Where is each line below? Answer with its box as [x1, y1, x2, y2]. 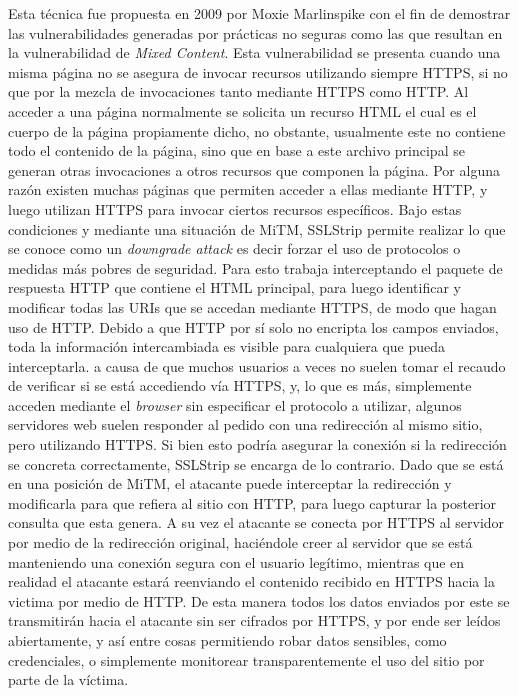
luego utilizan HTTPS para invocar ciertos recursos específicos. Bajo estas [8, 198, 462, 219]
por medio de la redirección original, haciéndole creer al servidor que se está [8, 532, 473, 553]
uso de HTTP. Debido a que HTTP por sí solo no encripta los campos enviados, [8, 316, 499, 337]
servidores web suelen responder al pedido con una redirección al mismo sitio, [8, 414, 483, 435]
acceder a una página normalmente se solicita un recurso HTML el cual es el [8, 100, 477, 121]
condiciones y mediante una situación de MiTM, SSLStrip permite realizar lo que [8, 218, 506, 239]
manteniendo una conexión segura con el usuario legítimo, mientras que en [8, 551, 465, 572]
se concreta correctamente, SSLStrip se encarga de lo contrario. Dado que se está [8, 453, 504, 474]
